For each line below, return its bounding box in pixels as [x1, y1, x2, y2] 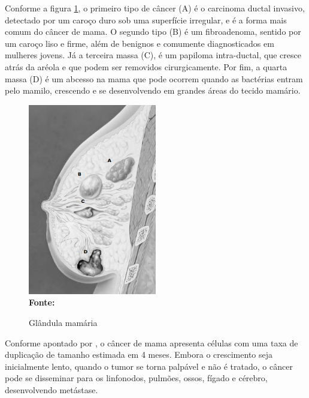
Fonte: [29, 296, 55, 309]
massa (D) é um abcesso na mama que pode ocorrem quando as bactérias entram [5, 72, 303, 85]
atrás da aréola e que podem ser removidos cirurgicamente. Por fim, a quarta [5, 60, 287, 73]
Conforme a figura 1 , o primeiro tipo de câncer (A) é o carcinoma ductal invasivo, [5, 2, 305, 14]
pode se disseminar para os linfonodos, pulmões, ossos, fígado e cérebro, [5, 372, 268, 384]
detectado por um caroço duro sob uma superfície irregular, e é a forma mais [5, 13, 287, 26]
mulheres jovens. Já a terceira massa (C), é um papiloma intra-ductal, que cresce [5, 49, 301, 61]
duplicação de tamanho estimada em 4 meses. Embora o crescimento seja [5, 348, 273, 361]
